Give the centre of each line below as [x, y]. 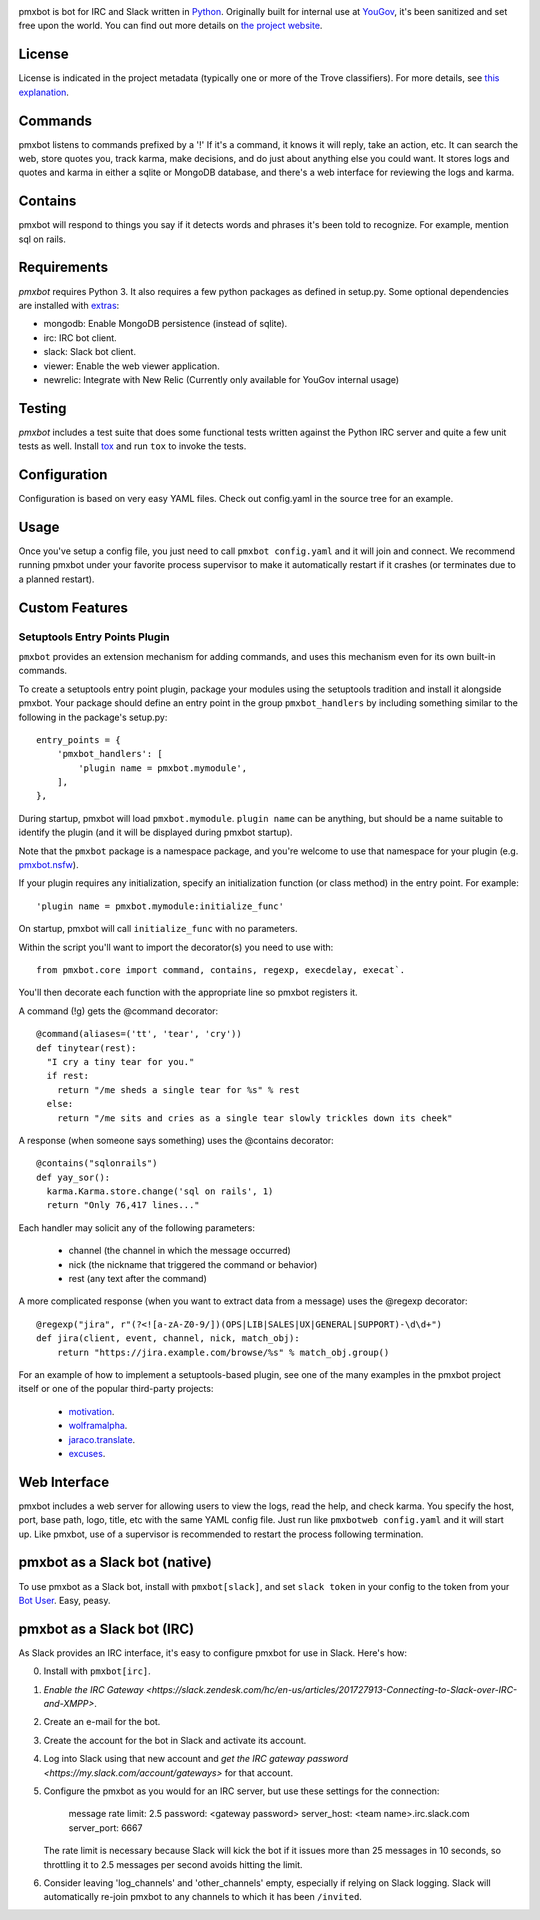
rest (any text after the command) [137, 1279]
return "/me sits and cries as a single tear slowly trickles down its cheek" [254, 1118]
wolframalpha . [98, 1426]
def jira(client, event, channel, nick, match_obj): [168, 1338]
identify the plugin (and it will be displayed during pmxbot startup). [156, 832]
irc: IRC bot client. [80, 337]
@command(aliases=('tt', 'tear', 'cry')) [139, 1034]
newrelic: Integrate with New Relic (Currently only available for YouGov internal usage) [221, 379]
